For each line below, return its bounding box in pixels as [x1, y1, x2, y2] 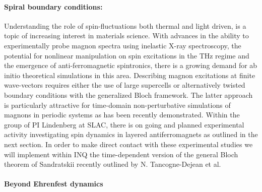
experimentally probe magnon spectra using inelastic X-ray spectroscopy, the [4, 40, 241, 50]
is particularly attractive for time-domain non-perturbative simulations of [4, 99, 231, 110]
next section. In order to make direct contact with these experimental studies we [4, 139, 253, 149]
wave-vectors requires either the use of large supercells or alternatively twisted [4, 80, 245, 90]
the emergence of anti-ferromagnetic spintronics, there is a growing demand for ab [4, 60, 257, 71]
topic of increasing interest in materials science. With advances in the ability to [4, 30, 249, 41]
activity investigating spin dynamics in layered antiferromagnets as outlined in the [4, 129, 258, 140]
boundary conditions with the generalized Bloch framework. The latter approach [4, 89, 253, 100]
